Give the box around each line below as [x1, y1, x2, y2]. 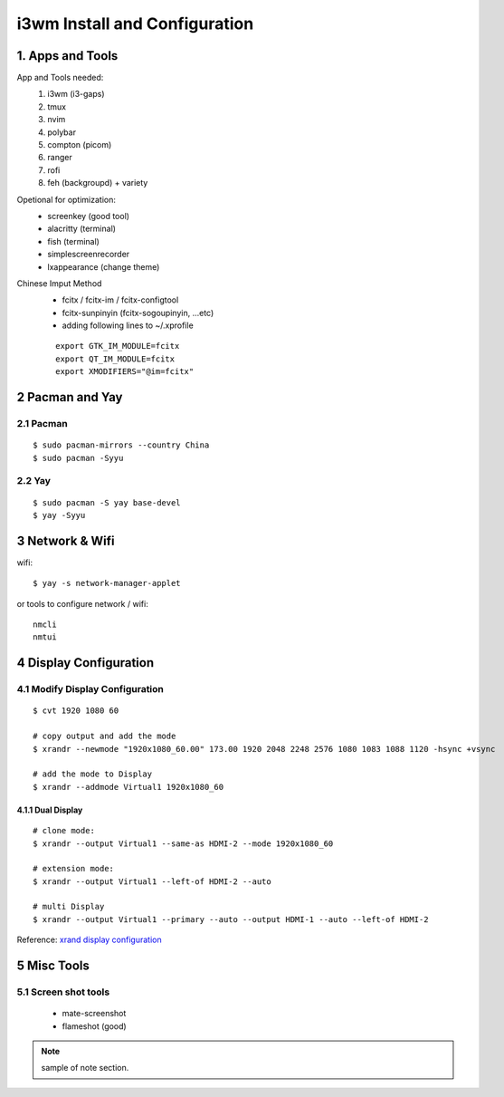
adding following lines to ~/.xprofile [62, 320, 194, 331]
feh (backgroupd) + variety [47, 178, 148, 188]
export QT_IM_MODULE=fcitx [55, 353, 176, 364]
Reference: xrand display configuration [16, 934, 162, 946]
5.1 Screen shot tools [16, 986, 110, 998]
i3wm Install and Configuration [16, 14, 254, 34]
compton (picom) [47, 140, 112, 150]
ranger [47, 152, 72, 163]
